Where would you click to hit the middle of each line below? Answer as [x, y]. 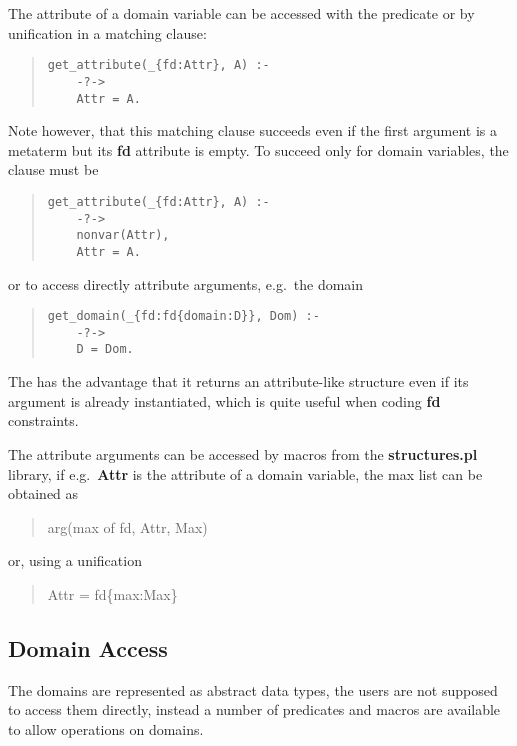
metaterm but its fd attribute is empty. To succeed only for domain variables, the [258, 149]
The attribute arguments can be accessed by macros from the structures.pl [243, 453]
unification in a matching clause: [107, 32]
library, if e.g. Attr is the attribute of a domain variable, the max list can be [245, 473]
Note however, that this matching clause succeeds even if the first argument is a [252, 130]
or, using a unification [75, 560]
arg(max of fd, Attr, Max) [127, 526]
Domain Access [88, 647]
